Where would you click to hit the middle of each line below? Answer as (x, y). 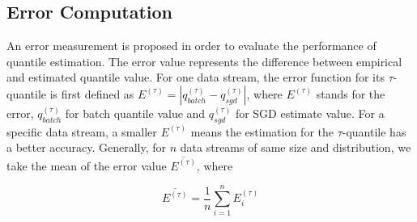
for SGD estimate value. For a (310, 113)
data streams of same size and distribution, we (296, 147)
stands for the (351, 93)
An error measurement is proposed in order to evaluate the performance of (191, 46)
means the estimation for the (262, 131)
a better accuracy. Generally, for (87, 147)
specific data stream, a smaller (82, 131)
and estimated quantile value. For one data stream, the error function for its (196, 77)
